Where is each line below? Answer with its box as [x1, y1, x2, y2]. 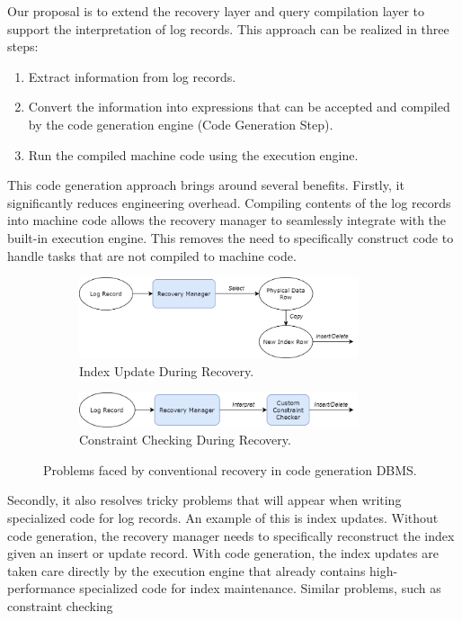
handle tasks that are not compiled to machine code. [7, 246, 297, 265]
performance [7, 579, 76, 598]
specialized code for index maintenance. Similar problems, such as [79, 579, 441, 598]
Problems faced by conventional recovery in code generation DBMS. [43, 460, 417, 479]
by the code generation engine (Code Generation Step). [28, 114, 333, 133]
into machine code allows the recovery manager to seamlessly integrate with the [7, 211, 447, 229]
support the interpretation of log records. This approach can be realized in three [7, 19, 449, 38]
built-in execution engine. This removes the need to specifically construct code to [7, 228, 454, 247]
